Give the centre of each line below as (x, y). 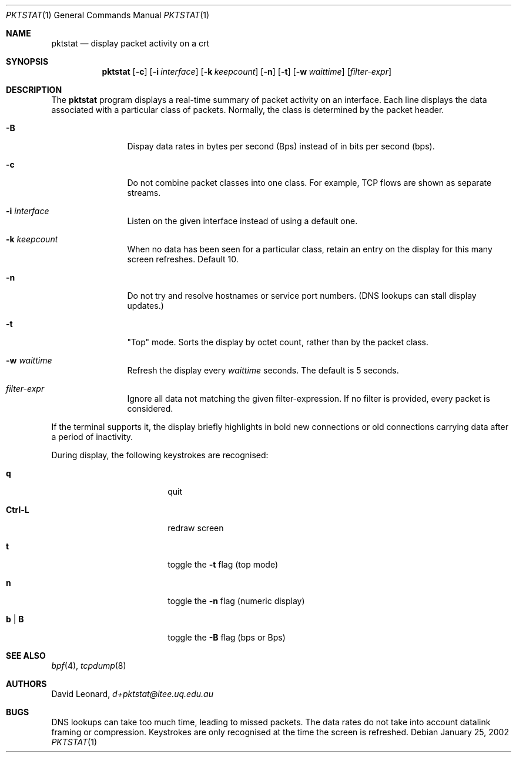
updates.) (145, 306)
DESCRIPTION (34, 90)
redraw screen (196, 528)
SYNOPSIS (27, 61)
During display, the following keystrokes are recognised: (160, 455)
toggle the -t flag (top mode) (223, 564)
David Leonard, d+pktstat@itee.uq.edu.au (132, 694)
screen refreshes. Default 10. (183, 259)
